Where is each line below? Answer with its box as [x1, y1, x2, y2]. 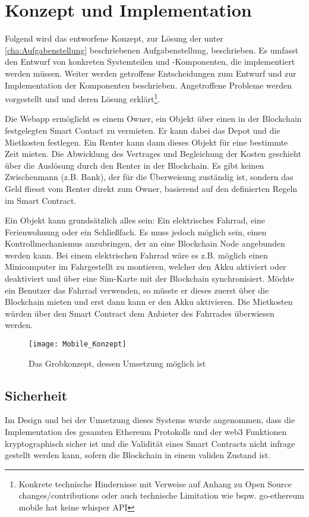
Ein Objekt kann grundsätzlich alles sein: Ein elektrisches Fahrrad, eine [5, 214, 265, 226]
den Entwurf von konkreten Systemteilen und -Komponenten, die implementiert [5, 55, 295, 68]
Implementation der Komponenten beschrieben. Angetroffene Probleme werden [5, 78, 292, 91]
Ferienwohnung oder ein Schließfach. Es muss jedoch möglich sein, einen [5, 225, 267, 238]
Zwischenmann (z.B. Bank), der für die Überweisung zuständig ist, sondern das [5, 171, 294, 183]
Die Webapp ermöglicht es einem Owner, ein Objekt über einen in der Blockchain [5, 112, 302, 125]
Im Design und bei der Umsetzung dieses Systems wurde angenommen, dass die [5, 414, 295, 426]
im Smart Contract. [5, 194, 77, 206]
